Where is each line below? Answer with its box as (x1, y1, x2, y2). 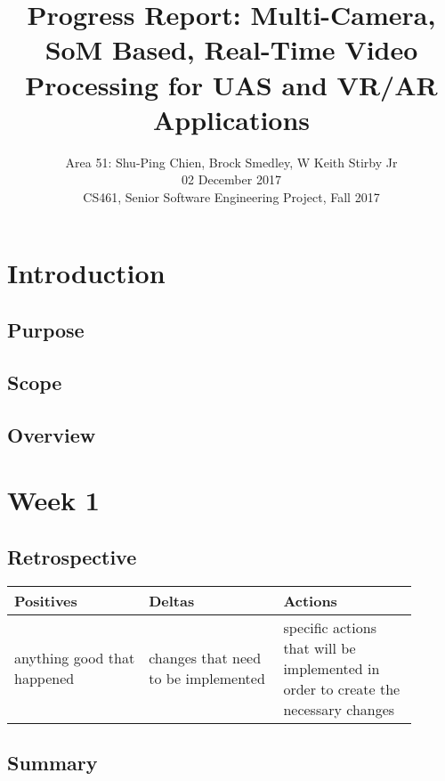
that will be (283, 637, 356, 658)
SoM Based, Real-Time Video (44, 31, 418, 68)
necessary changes (283, 698, 395, 720)
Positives (14, 590, 77, 611)
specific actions (283, 616, 376, 638)
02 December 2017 (182, 170, 281, 189)
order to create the (283, 678, 400, 699)
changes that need (149, 647, 262, 669)
